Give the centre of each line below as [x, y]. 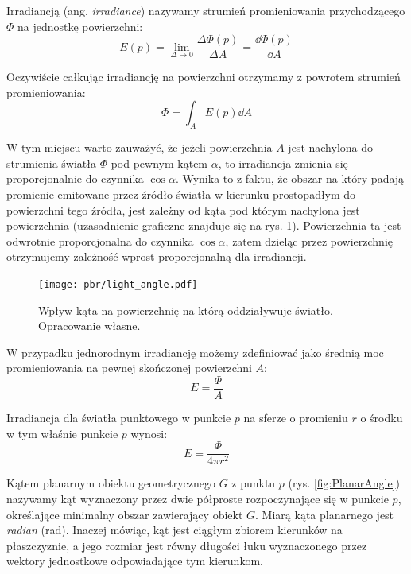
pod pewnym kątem [159, 163]
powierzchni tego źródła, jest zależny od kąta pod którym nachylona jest [183, 209]
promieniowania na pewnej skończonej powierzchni [129, 368]
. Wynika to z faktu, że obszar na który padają [290, 178]
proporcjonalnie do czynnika [75, 178]
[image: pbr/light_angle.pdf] [118, 284]
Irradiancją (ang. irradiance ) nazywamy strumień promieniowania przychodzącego [206, 10]
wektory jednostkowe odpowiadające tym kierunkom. [135, 561]
